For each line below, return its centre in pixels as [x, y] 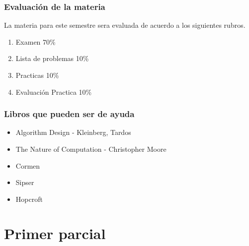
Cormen [28, 165]
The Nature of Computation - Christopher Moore [91, 149]
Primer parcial [55, 233]
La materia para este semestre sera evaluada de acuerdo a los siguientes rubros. [125, 25]
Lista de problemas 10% [52, 58]
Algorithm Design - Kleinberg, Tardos [73, 132]
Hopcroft [29, 199]
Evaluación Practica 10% [54, 92]
